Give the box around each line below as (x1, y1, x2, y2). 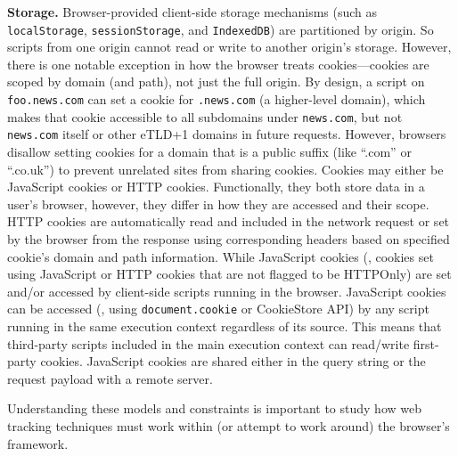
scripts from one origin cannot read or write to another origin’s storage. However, (7, 37, 452, 56)
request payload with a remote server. (7, 369, 213, 387)
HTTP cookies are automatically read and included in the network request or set (7, 212, 450, 231)
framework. (7, 434, 69, 452)
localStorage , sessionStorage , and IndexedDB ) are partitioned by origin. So (7, 20, 434, 38)
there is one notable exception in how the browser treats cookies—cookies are (7, 54, 429, 73)
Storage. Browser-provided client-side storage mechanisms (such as (7, 3, 378, 20)
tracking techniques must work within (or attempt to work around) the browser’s (7, 416, 450, 435)
